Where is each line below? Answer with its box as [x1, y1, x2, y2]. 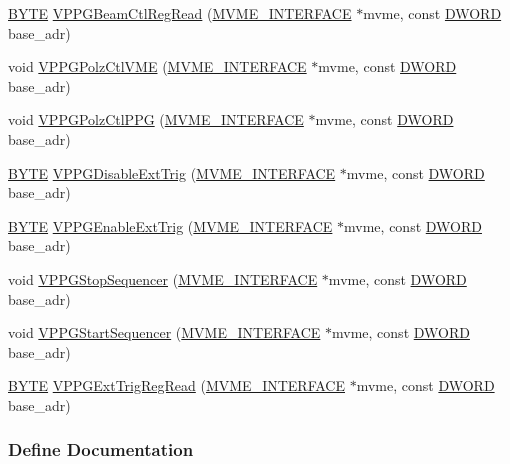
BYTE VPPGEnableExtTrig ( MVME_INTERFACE [8, 215, 333, 236]
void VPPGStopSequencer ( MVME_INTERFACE [8, 268, 318, 289]
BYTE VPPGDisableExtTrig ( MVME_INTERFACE [8, 162, 336, 183]
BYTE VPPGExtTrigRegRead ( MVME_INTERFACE [8, 375, 345, 396]
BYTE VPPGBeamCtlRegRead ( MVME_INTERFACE [8, 3, 352, 23]
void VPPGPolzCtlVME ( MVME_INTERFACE [8, 56, 307, 77]
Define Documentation [8, 437, 194, 462]
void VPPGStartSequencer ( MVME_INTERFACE [8, 322, 321, 343]
